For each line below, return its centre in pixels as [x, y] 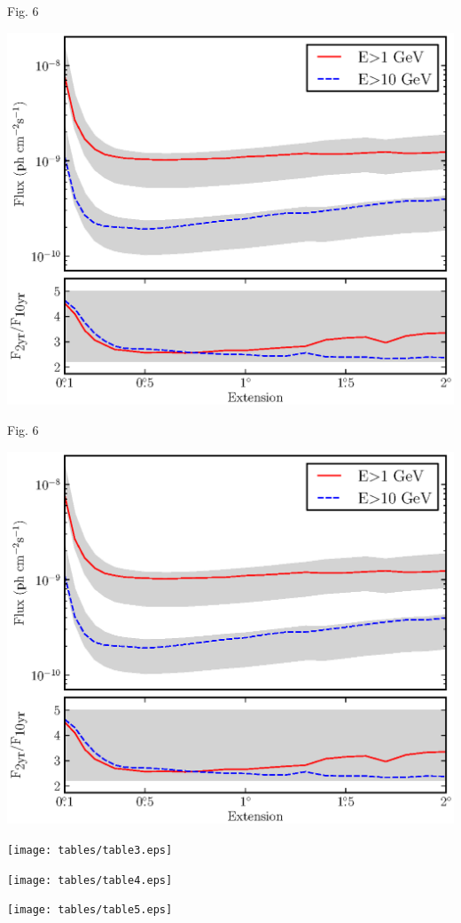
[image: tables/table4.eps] [90, 880]
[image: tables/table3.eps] [90, 851]
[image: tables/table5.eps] [90, 910]
